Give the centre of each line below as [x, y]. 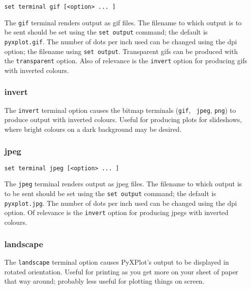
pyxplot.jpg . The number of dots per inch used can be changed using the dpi [121, 203]
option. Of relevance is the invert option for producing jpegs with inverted [117, 212]
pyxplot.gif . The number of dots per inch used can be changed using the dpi [121, 41]
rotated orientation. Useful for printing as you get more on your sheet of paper [121, 271]
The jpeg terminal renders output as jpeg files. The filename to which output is [123, 184]
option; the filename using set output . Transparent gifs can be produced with [121, 51]
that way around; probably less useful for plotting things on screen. [105, 281]
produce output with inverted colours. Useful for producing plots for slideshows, [123, 119]
